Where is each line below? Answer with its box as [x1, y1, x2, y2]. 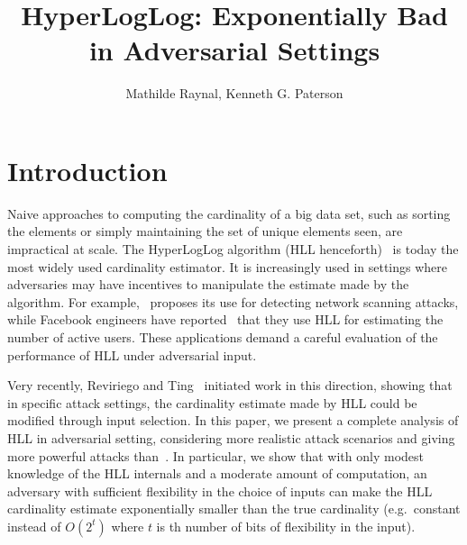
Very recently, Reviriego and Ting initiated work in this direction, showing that [7, 376, 453, 395]
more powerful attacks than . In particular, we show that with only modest [7, 446, 425, 465]
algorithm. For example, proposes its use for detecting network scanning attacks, [7, 292, 459, 311]
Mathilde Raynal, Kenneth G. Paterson [125, 84, 343, 103]
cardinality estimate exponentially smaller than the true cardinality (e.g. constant [7, 499, 461, 518]
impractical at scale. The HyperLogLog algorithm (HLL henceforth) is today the [7, 240, 459, 259]
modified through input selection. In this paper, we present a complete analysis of [7, 411, 459, 430]
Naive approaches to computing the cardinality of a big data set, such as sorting [7, 204, 451, 223]
